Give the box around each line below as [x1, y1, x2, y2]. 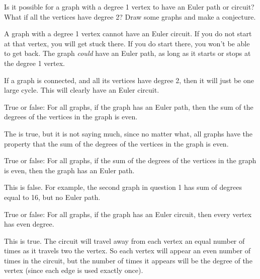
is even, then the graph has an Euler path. [4, 165, 135, 175]
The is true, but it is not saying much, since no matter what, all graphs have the [4, 128, 252, 138]
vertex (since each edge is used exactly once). [4, 265, 143, 275]
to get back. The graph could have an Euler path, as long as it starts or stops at [4, 48, 251, 58]
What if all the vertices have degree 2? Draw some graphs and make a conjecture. [4, 11, 256, 22]
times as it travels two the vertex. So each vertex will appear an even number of [4, 245, 250, 256]
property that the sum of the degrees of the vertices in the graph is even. [4, 138, 229, 149]
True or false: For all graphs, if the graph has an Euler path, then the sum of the [4, 101, 253, 112]
